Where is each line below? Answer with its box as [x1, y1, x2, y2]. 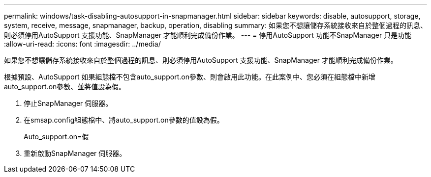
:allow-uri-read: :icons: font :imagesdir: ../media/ [4, 40, 161, 48]
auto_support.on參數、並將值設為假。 [4, 82, 126, 91]
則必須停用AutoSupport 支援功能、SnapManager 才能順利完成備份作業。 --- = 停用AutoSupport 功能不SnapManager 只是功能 [4, 31, 412, 39]
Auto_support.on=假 [24, 132, 89, 141]
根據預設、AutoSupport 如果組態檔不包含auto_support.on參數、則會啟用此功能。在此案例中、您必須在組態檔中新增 [4, 73, 375, 81]
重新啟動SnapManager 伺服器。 [24, 149, 126, 157]
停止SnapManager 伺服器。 [24, 99, 113, 107]
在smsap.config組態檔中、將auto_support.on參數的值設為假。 [24, 116, 224, 124]
